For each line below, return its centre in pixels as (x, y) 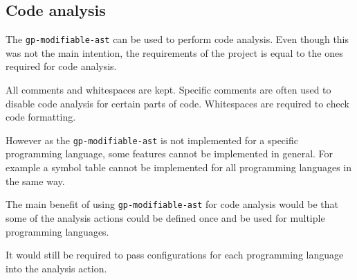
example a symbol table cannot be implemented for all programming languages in (178, 167)
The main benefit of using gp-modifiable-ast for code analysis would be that (172, 204)
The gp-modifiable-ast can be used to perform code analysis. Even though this (177, 39)
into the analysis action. (56, 268)
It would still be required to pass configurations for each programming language (175, 255)
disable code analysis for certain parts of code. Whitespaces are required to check (177, 103)
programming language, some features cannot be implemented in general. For (170, 154)
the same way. (35, 181)
